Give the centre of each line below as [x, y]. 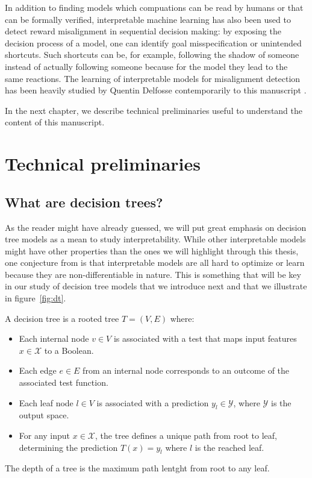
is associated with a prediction [153, 402]
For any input [45, 436]
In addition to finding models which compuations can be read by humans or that [154, 7]
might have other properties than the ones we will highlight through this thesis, [152, 250]
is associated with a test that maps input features [205, 338]
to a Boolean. [69, 350]
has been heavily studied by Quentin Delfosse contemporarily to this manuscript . [156, 90]
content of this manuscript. [55, 122]
